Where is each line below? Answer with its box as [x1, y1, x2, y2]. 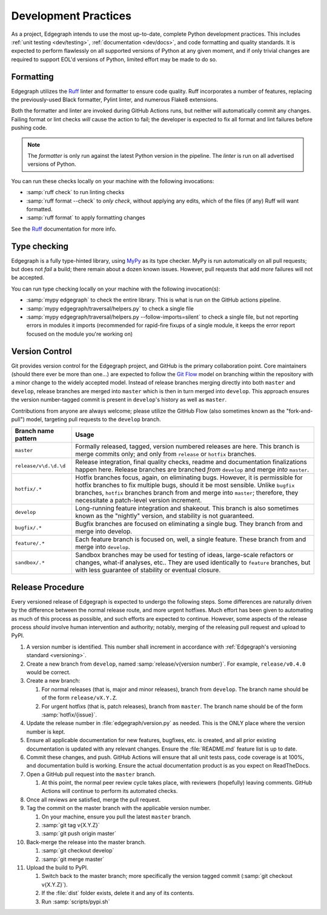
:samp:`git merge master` [41, 856, 105, 863]
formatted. [26, 205, 53, 212]
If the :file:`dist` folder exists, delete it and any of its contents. [41, 890, 194, 897]
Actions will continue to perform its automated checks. [41, 788, 178, 795]
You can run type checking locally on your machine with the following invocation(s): [11, 285, 220, 292]
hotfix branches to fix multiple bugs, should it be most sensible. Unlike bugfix [74, 481, 295, 490]
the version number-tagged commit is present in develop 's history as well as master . [11, 396, 227, 403]
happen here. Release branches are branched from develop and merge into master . [74, 465, 309, 474]
